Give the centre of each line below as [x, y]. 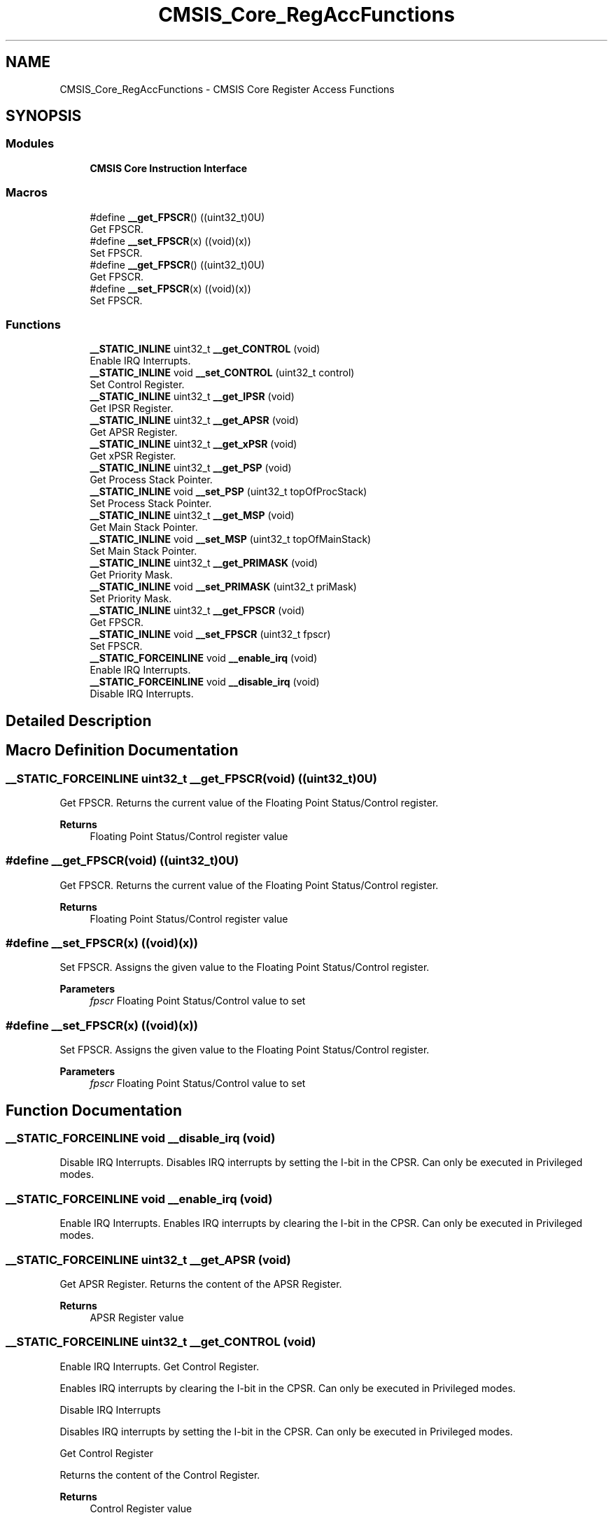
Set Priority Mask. [131, 599]
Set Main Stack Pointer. [143, 551]
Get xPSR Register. [133, 456]
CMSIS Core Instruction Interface [169, 168]
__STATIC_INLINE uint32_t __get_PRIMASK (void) [204, 563]
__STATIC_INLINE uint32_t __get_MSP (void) [192, 516]
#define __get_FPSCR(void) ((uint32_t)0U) [122, 861]
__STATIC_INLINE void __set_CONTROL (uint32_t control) [222, 373]
